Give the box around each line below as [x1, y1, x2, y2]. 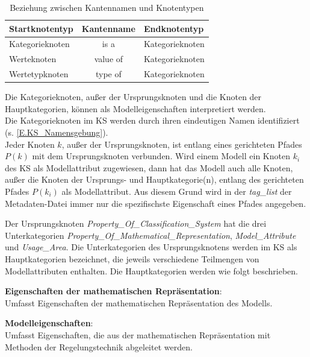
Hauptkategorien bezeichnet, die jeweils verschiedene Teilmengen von [5, 252, 259, 265]
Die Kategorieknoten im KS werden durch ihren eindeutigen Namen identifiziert [5, 114, 300, 127]
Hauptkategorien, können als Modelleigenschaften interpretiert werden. [5, 102, 266, 115]
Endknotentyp [143, 22, 204, 34]
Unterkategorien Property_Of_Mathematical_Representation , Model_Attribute [5, 229, 296, 241]
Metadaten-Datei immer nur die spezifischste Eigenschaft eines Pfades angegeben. [5, 197, 306, 209]
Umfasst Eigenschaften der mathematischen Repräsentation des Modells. [5, 296, 273, 309]
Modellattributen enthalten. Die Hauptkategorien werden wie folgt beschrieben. [5, 264, 298, 277]
